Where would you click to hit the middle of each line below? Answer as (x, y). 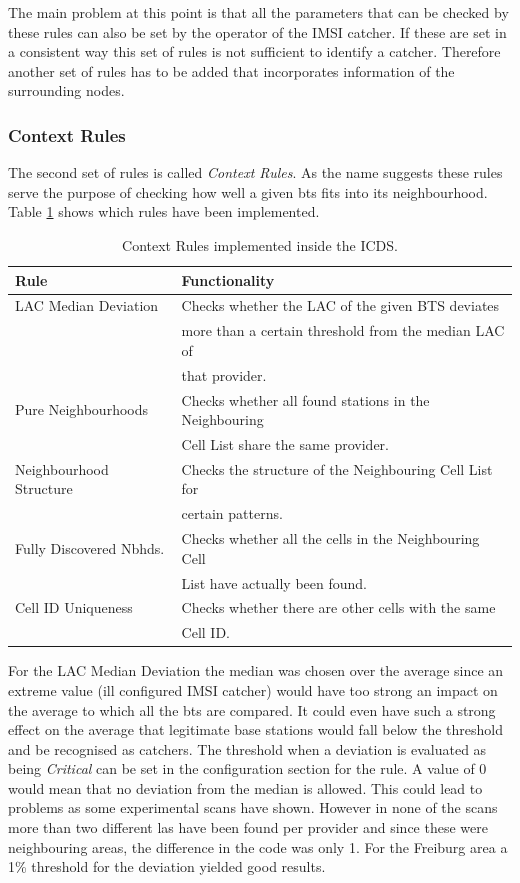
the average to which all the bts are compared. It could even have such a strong (252, 709)
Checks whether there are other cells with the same (338, 607)
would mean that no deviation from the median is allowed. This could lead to (245, 787)
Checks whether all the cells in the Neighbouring (330, 538)
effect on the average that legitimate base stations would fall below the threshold (256, 729)
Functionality (228, 279)
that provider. (224, 374)
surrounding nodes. (66, 90)
